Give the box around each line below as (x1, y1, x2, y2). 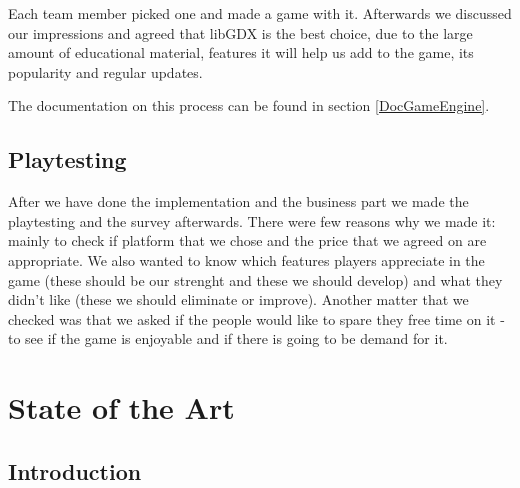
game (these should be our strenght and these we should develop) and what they (8, 269, 503, 290)
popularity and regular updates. (8, 61, 203, 82)
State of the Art (8, 387, 235, 428)
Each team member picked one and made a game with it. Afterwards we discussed (8, 3, 512, 23)
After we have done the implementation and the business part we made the (8, 191, 469, 212)
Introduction (8, 455, 142, 486)
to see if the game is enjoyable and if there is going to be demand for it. (8, 328, 448, 349)
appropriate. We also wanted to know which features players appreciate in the (8, 249, 485, 270)
